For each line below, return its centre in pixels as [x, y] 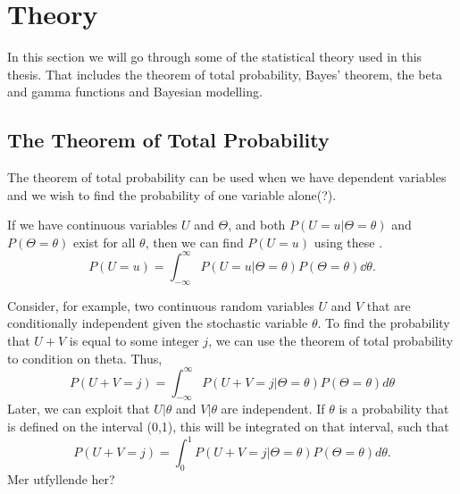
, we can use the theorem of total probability [331, 340]
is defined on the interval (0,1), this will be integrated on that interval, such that [228, 427]
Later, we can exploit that [79, 409]
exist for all [105, 242]
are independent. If [273, 409]
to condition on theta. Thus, [85, 358]
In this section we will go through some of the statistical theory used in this [215, 57]
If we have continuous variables [92, 225]
